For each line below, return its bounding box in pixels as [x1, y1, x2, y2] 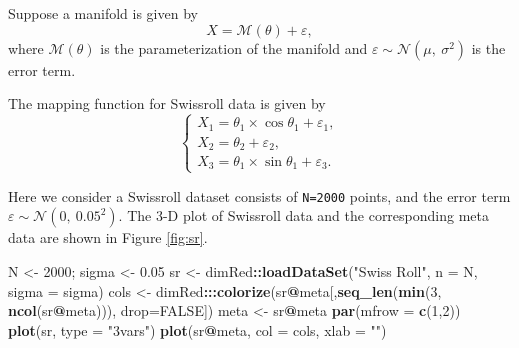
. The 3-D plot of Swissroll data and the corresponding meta [118, 205, 489, 226]
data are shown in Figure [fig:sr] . [8, 227, 208, 248]
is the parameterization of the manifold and [100, 37, 368, 58]
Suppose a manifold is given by [8, 3, 198, 23]
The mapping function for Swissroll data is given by [8, 93, 326, 114]
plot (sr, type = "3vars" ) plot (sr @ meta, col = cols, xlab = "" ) [8, 319, 387, 340]
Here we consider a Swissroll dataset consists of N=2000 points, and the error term [8, 185, 511, 206]
